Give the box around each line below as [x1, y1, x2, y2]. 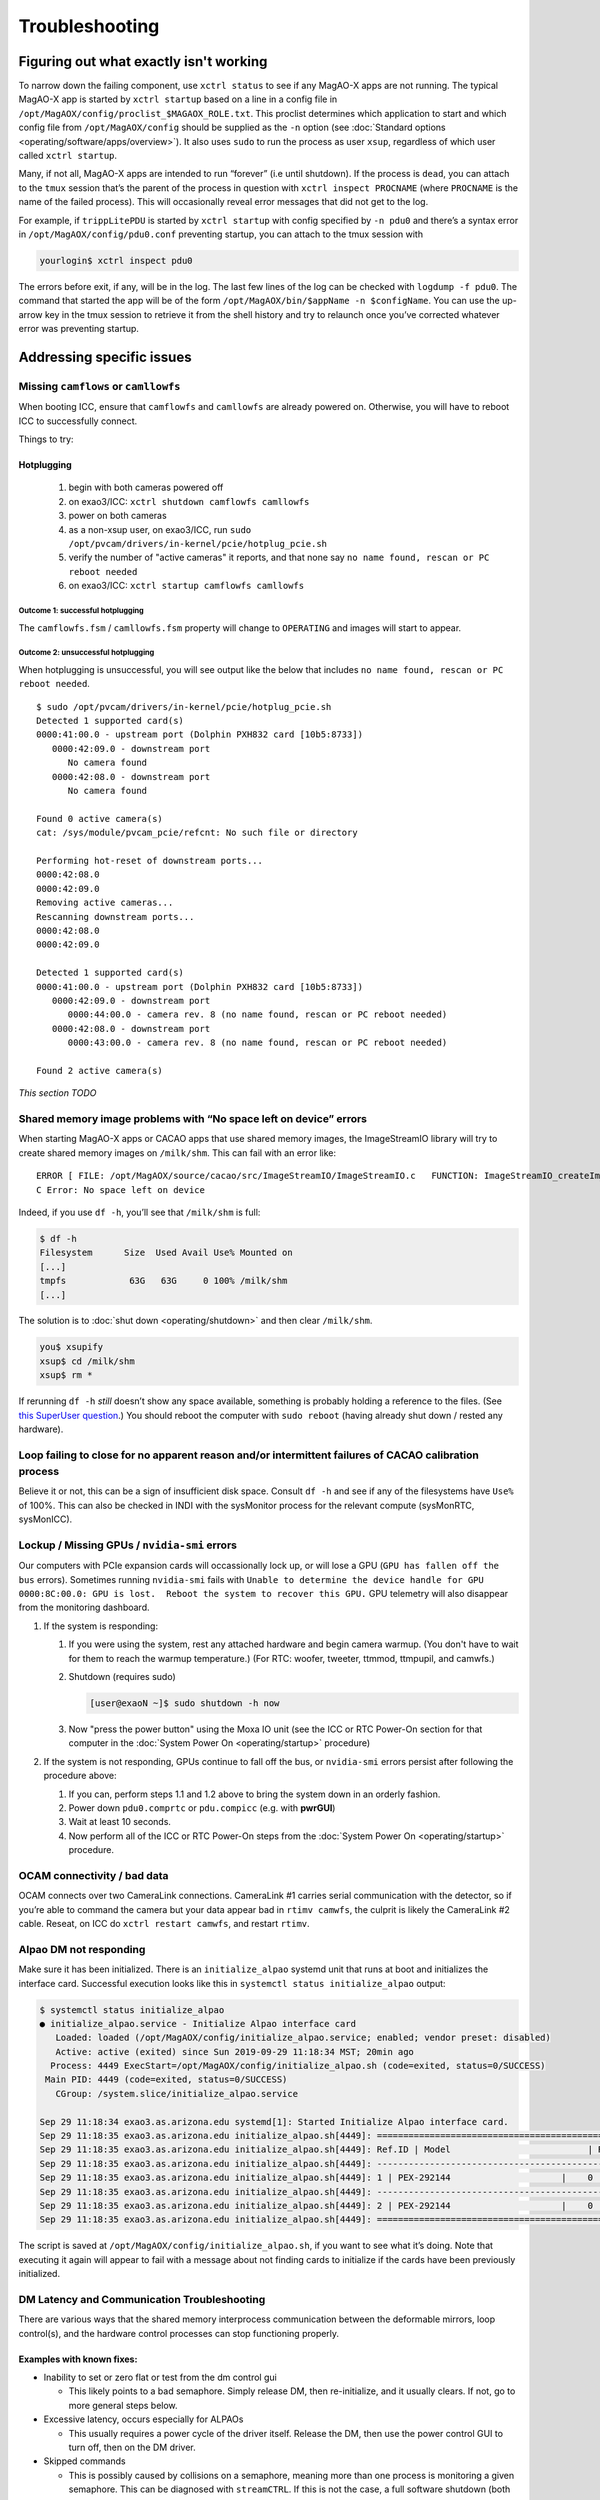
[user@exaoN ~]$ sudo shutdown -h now [89, 1697, 280, 1709]
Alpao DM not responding [18, 1942, 146, 1956]
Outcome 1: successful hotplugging [18, 605, 144, 615]
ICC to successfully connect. [18, 415, 138, 427]
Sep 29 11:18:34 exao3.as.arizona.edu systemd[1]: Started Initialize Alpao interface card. [39, 2116, 509, 2127]
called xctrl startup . [18, 150, 118, 162]
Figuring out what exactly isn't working [18, 53, 268, 70]
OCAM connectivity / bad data [18, 1868, 169, 1882]
